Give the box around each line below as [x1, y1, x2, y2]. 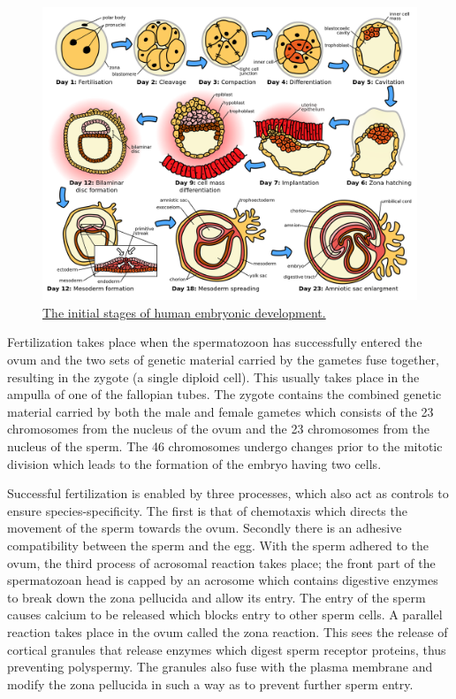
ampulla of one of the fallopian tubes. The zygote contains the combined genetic [7, 385, 442, 403]
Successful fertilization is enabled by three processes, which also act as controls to [7, 484, 449, 503]
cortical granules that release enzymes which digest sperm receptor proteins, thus [7, 640, 446, 658]
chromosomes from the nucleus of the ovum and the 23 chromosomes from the [7, 419, 430, 438]
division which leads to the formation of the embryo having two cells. [7, 454, 382, 472]
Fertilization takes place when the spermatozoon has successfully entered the [7, 333, 422, 351]
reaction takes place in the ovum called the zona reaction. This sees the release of [7, 622, 448, 641]
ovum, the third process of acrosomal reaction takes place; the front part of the [7, 553, 436, 572]
